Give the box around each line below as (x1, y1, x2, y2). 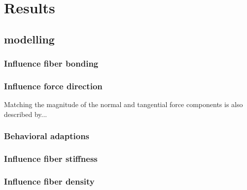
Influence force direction (4, 79, 103, 92)
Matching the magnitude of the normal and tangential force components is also (4, 99, 243, 110)
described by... (4, 109, 47, 119)
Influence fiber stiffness (4, 152, 98, 165)
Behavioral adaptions (4, 130, 90, 142)
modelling (4, 31, 55, 46)
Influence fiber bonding (4, 57, 99, 70)
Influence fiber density (4, 175, 95, 188)
